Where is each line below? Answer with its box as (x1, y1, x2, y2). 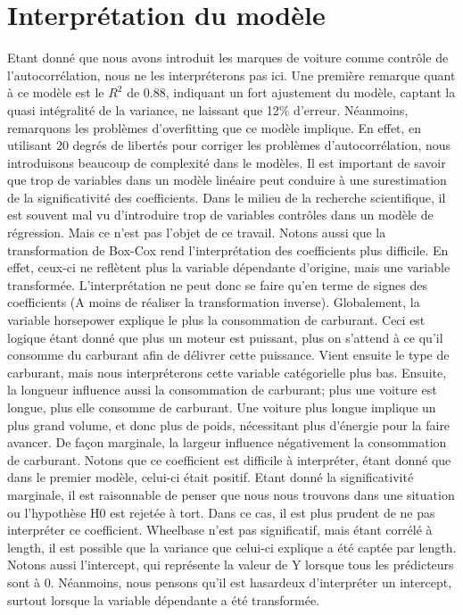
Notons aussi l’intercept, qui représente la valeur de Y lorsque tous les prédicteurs (7, 555, 454, 574)
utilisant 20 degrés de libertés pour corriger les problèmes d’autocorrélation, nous (7, 136, 451, 154)
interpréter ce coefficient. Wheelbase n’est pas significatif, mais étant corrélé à (7, 520, 433, 539)
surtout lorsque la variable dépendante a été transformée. (7, 590, 320, 609)
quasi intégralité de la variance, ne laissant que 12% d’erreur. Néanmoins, (7, 100, 409, 119)
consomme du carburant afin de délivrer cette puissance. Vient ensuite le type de (7, 345, 450, 364)
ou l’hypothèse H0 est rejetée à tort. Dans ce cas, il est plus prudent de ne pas (7, 503, 435, 521)
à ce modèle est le (7, 83, 104, 102)
